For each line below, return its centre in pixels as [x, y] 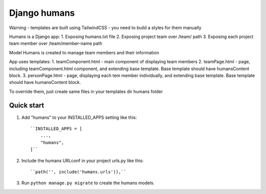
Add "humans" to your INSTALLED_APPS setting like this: [79, 117]
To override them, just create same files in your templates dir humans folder [86, 91]
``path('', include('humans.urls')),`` [78, 172]
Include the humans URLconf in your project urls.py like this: [83, 160]
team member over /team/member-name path [56, 43]
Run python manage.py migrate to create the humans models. [88, 183]
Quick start [27, 105]
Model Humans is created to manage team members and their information [84, 52]
